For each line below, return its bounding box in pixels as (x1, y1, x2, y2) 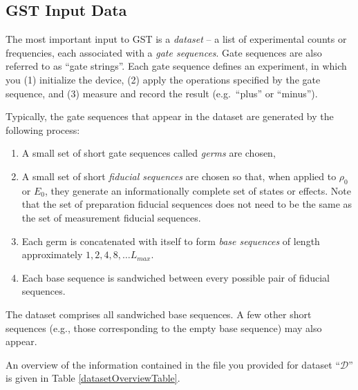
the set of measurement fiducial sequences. (21, 210, 201, 224)
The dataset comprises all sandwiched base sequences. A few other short (6, 306, 312, 321)
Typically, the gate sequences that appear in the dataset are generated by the (6, 109, 334, 124)
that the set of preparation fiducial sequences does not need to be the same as (21, 197, 352, 211)
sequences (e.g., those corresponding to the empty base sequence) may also (6, 320, 322, 335)
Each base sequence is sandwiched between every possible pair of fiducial (21, 270, 330, 284)
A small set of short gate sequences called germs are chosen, (21, 146, 276, 160)
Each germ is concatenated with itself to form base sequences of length (21, 233, 320, 248)
